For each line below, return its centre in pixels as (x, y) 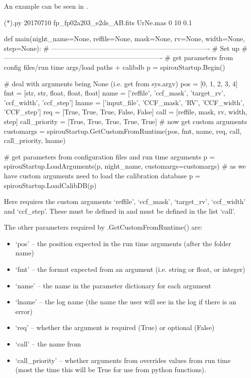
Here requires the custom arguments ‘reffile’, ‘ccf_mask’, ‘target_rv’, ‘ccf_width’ (125, 201)
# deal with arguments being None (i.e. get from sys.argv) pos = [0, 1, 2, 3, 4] (121, 83)
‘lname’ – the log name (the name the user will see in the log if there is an (126, 302)
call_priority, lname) (35, 140)
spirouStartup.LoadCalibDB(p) (50, 185)
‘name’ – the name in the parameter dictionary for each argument (113, 285)
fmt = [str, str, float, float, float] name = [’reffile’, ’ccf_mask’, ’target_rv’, (115, 93)
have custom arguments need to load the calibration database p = (102, 175)
